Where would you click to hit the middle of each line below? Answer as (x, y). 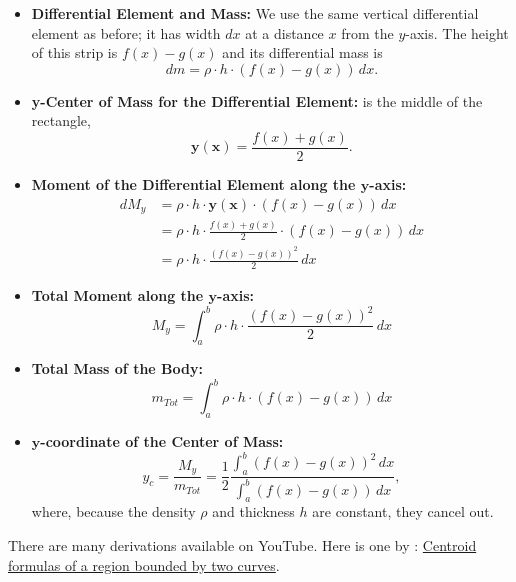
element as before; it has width (126, 32)
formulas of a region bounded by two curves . (144, 564)
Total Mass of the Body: (117, 368)
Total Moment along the (117, 295)
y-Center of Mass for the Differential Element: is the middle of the (257, 100)
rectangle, (61, 120)
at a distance (284, 32)
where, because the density (113, 511)
